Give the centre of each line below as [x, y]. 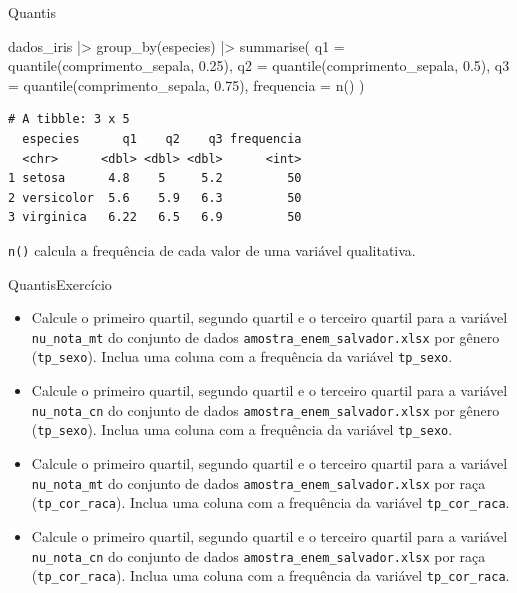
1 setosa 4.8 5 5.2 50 [155, 178]
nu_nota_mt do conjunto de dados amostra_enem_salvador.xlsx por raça [258, 482]
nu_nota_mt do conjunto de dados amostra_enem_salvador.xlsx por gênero [265, 336]
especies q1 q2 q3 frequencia [162, 138]
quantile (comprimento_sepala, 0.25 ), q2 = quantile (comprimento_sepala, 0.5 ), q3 [259, 65]
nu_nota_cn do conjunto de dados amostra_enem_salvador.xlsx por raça [258, 555]
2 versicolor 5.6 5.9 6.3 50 [155, 197]
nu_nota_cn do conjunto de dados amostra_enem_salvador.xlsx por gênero [265, 409]
